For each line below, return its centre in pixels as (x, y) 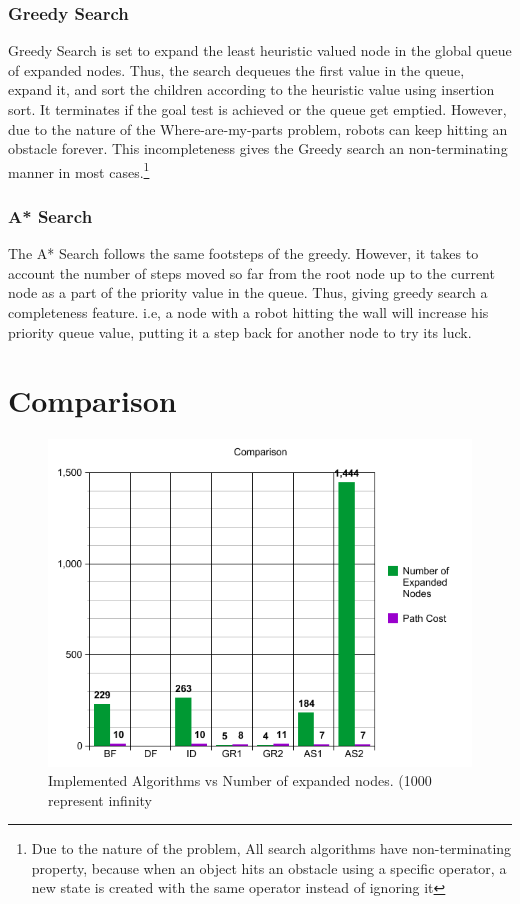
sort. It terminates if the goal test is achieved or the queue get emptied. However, (257, 109)
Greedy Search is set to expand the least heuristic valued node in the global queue (260, 50)
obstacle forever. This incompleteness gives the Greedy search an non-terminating (258, 148)
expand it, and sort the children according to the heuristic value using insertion (251, 89)
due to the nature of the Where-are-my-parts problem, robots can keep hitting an (258, 128)
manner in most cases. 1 (79, 170)
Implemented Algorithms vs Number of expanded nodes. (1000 (240, 780)
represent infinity (100, 799)
